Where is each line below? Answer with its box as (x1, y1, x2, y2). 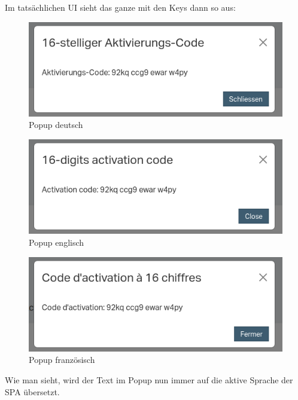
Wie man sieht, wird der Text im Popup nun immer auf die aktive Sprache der (5, 374, 293, 386)
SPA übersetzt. (5, 385, 60, 398)
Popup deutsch (29, 118, 83, 131)
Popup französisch (29, 353, 95, 366)
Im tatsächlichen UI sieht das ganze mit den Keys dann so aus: (5, 1, 236, 13)
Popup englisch (29, 236, 84, 248)
